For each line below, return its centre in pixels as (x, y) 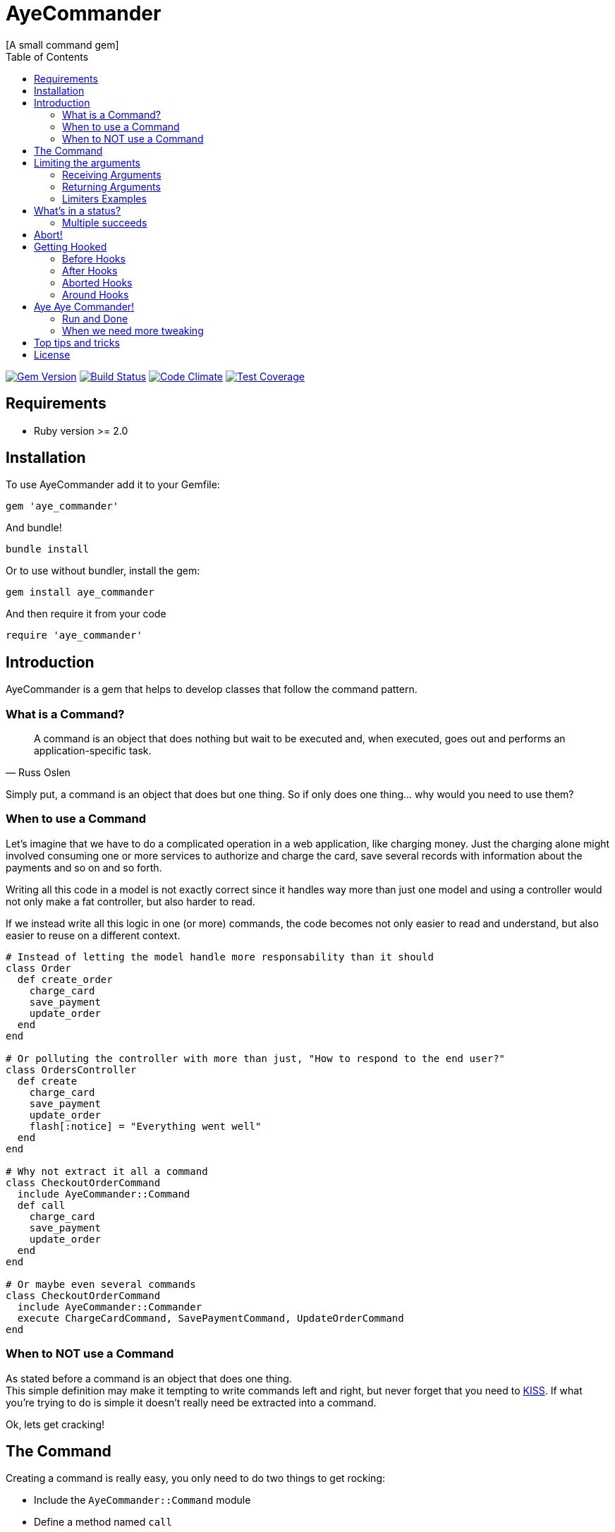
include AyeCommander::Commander (110, 1307)
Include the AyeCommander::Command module (142, 1500)
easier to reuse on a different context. (93, 935)
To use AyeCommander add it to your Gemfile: (113, 485)
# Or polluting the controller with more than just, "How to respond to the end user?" (256, 1058)
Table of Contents (47, 56)
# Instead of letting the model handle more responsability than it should (220, 957)
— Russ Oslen (38, 773)
